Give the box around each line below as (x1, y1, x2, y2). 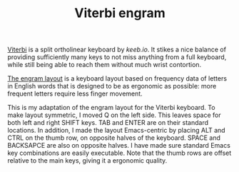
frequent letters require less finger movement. (7, 89, 143, 98)
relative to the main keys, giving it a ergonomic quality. (7, 156, 168, 165)
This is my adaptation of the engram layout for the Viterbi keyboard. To (7, 103, 215, 112)
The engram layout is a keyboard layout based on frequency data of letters (7, 74, 227, 83)
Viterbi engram (74, 5, 166, 21)
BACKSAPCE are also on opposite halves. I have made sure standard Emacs (7, 141, 230, 150)
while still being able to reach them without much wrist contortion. (7, 61, 202, 69)
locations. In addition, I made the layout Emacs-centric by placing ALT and (7, 126, 226, 135)
